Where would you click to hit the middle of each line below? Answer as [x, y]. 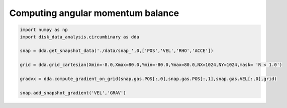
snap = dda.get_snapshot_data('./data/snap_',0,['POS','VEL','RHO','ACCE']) [117, 51]
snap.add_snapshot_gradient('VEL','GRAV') [73, 93]
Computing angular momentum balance [94, 13]
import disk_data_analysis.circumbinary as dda [79, 37]
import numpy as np [44, 30]
